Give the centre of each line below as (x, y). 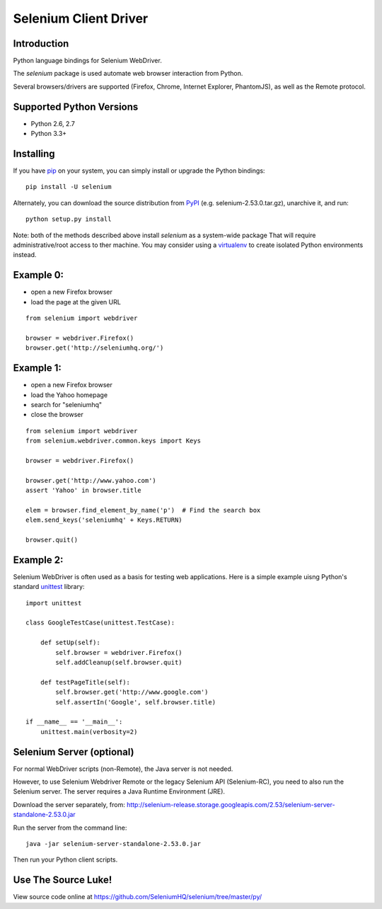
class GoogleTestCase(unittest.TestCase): (100, 623)
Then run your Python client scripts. (65, 859)
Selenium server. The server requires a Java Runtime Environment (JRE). (119, 791)
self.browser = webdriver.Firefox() (119, 652)
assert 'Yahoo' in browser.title (83, 491)
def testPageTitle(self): (85, 682)
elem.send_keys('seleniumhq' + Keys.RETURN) (104, 520)
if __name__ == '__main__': (74, 722)
